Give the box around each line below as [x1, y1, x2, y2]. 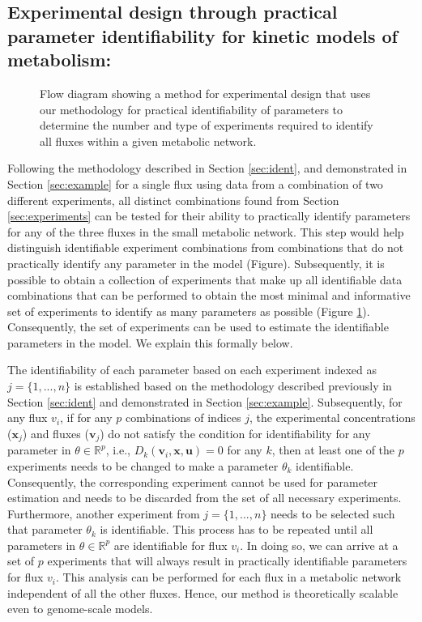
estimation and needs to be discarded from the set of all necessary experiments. [7, 489, 402, 506]
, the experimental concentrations [249, 409, 416, 426]
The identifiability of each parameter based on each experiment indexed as [7, 361, 377, 378]
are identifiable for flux [113, 536, 228, 553]
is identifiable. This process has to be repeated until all [100, 521, 373, 538]
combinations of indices [126, 409, 241, 426]
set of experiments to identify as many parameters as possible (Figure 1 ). [7, 302, 370, 319]
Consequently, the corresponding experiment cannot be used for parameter [7, 473, 378, 490]
